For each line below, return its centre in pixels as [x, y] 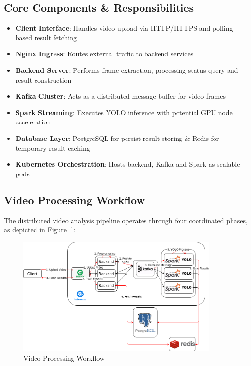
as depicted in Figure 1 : [40, 230]
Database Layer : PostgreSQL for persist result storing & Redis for [117, 138]
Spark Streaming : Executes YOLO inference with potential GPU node [124, 112]
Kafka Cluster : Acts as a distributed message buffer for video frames [120, 96]
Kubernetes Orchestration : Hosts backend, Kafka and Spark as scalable [128, 164]
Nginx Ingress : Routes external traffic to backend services [104, 54]
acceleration [33, 122]
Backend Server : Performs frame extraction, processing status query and [127, 70]
